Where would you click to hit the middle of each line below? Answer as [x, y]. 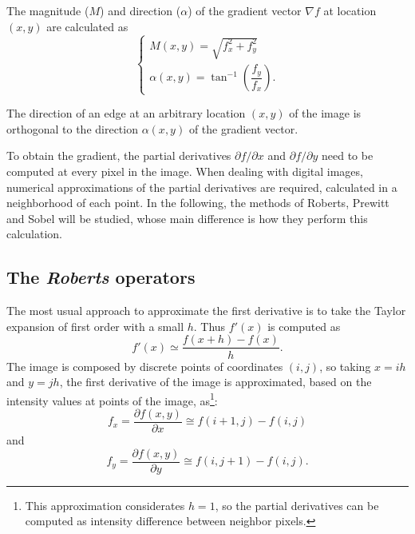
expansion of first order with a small [95, 326]
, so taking [345, 366]
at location [350, 10]
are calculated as [87, 26]
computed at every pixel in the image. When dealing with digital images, [185, 171]
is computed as [304, 326]
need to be [348, 155]
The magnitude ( [48, 10]
